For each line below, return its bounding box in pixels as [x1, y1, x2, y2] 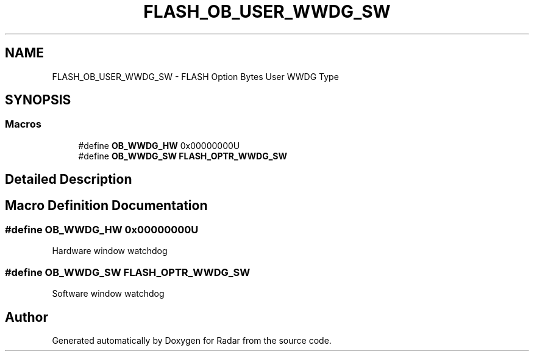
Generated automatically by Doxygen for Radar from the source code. [52, 335, 332, 346]
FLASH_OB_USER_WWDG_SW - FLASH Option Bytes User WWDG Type [52, 71, 339, 82]
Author [5, 309, 48, 325]
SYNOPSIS [5, 92, 71, 108]
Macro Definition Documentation [5, 197, 208, 213]
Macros [5, 118, 41, 131]
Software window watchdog [52, 288, 165, 299]
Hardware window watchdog [52, 245, 168, 256]
